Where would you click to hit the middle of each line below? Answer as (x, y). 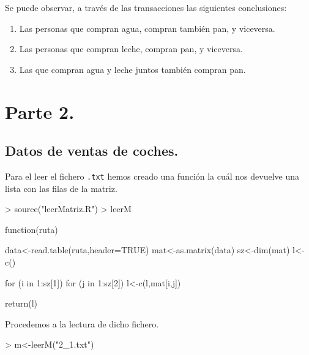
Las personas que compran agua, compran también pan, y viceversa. (147, 28)
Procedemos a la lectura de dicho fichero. (82, 323)
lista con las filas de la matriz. (61, 188)
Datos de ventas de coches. (92, 151)
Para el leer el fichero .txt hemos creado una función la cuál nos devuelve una (152, 176)
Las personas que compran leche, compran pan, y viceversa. (131, 49)
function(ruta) (32, 229)
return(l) (21, 303)
